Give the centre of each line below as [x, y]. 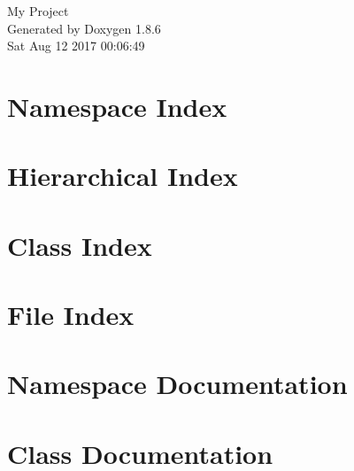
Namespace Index [117, 106]
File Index [71, 315]
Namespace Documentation [177, 384]
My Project [38, 11]
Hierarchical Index [123, 176]
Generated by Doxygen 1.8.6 [84, 28]
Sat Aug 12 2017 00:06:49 [76, 46]
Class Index [80, 245]
